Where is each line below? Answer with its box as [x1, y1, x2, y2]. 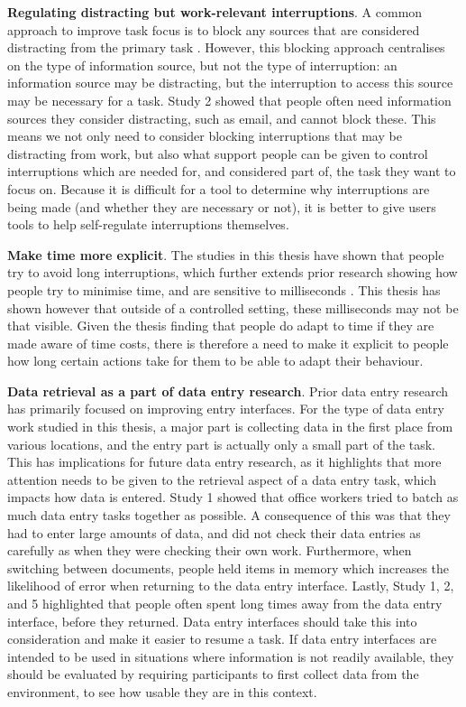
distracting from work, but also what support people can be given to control [7, 144, 428, 163]
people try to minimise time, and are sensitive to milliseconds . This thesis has [7, 280, 441, 299]
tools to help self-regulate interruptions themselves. [7, 215, 289, 234]
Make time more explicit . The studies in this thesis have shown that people [7, 245, 444, 264]
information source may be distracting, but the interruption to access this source [7, 73, 453, 92]
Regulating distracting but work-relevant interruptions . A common [7, 3, 423, 21]
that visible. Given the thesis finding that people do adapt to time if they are [7, 316, 434, 335]
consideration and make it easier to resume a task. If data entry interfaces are [7, 629, 437, 648]
